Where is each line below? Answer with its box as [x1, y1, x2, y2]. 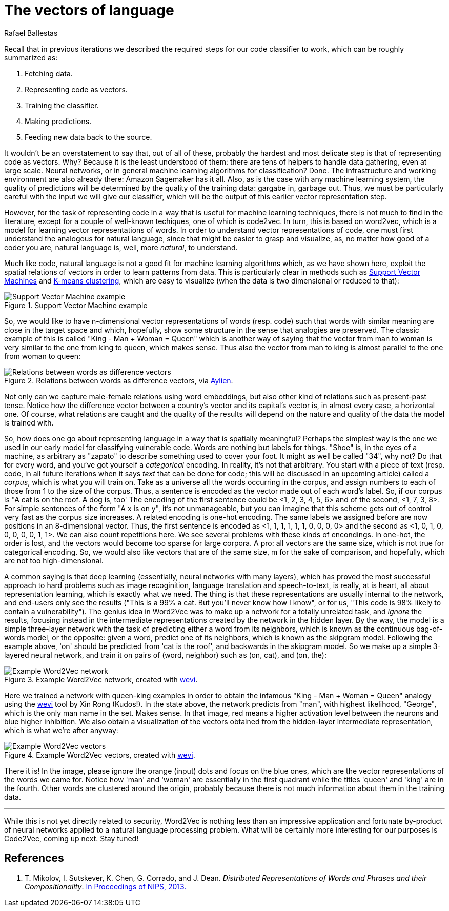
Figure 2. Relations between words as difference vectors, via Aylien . [4, 376, 233, 385]
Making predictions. [25, 116, 92, 126]
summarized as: [4, 53, 58, 62]
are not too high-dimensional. [4, 556, 104, 565]
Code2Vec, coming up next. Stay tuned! [4, 834, 139, 843]
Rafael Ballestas [4, 28, 58, 37]
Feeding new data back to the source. [25, 132, 152, 141]
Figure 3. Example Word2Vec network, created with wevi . [4, 675, 198, 684]
